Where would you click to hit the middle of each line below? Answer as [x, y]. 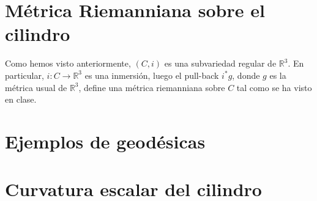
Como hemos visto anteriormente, [68, 63]
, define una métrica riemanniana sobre [152, 87]
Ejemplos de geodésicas [105, 141]
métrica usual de [36, 87]
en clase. [21, 99]
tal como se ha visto [274, 87]
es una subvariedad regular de [220, 63]
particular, [24, 75]
